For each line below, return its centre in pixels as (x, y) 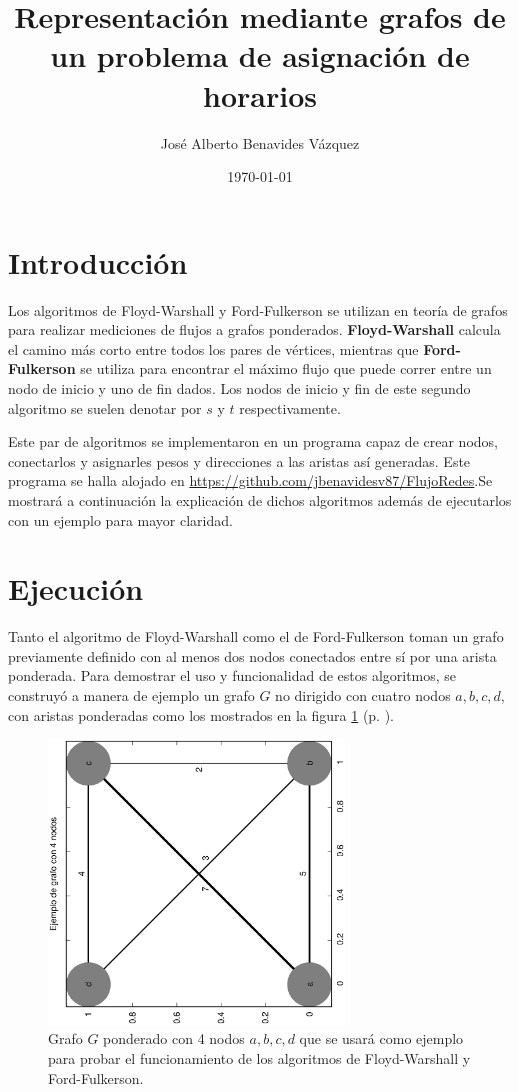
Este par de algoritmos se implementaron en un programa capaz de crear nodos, (253, 441)
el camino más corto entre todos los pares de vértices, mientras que (213, 348)
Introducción (98, 261)
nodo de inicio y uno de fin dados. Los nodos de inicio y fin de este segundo (239, 388)
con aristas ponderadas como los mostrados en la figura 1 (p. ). (201, 714)
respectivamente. (290, 407)
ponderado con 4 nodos (174, 1038)
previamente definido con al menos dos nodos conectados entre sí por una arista (252, 655)
